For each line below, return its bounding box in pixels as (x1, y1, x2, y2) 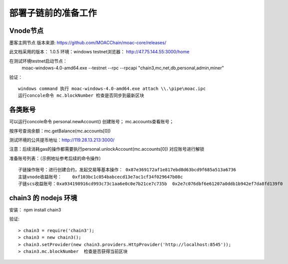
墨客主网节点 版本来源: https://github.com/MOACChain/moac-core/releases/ (9, 40, 167, 46)
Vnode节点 (9, 26, 44, 35)
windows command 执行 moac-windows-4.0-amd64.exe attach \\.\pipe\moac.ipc (18, 86, 206, 92)
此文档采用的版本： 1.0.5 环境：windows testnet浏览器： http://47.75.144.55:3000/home (9, 49, 190, 55)
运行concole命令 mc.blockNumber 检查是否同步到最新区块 (18, 93, 144, 98)
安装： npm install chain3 (9, 207, 61, 213)
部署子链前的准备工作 (9, 7, 97, 18)
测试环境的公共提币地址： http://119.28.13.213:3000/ (9, 137, 115, 143)
